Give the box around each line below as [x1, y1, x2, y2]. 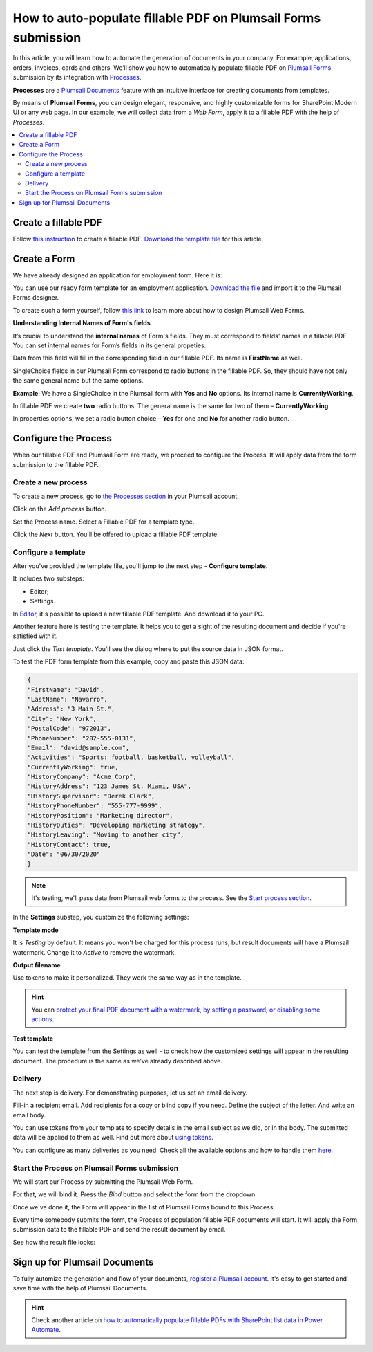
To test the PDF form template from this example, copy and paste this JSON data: [12, 657, 245, 666]
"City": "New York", [27, 715, 97, 722]
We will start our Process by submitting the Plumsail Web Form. [12, 1177, 193, 1186]
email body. [12, 1111, 46, 1119]
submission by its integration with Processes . [12, 73, 142, 82]
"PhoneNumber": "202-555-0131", [27, 734, 137, 742]
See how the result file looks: [12, 1238, 96, 1246]
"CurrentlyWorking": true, [27, 763, 119, 771]
